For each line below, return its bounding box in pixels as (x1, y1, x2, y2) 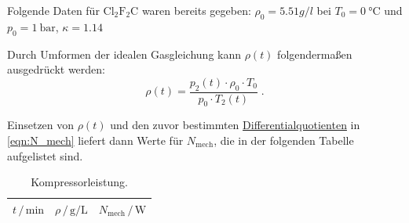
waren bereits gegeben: (141, 2, 251, 18)
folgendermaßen (277, 45, 352, 62)
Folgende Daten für (7, 2, 100, 18)
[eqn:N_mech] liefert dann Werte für (7, 132, 184, 148)
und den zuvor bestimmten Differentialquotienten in (110, 117, 360, 133)
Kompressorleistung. (31, 174, 128, 190)
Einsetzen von (7, 117, 75, 133)
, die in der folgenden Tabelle (214, 132, 354, 148)
